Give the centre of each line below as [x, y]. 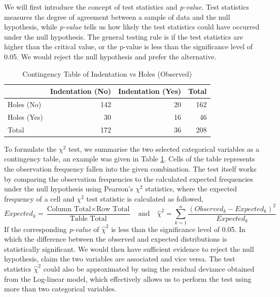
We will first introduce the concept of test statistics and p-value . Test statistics [127, 7]
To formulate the [30, 148]
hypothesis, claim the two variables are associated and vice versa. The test [120, 259]
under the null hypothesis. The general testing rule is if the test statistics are [124, 36]
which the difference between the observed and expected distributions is [116, 239]
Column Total [69, 209]
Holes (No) [25, 104]
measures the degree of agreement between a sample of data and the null [117, 16]
